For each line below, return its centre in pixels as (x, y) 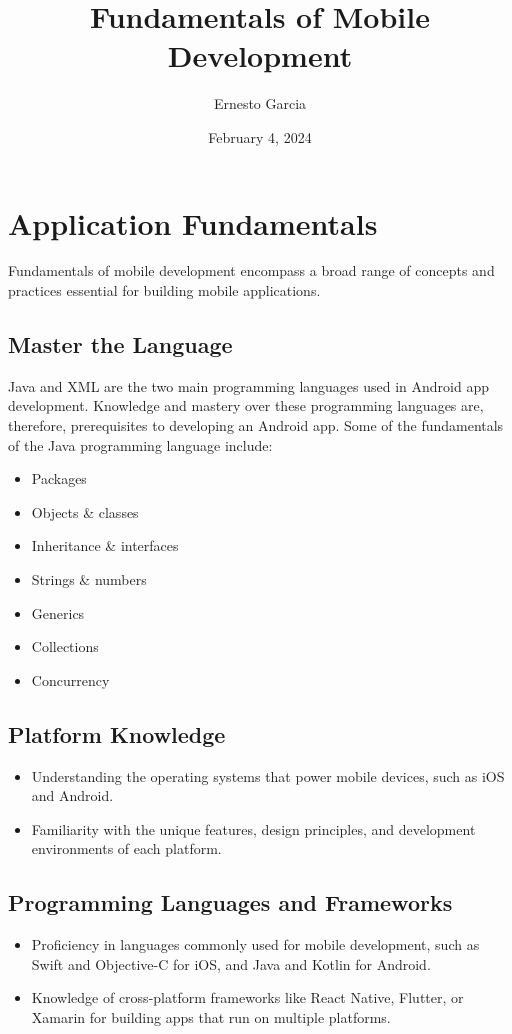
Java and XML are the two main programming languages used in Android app (248, 385)
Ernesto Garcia (260, 103)
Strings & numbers (89, 578)
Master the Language (120, 344)
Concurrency (70, 679)
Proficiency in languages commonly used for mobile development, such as (255, 944)
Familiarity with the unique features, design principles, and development (253, 828)
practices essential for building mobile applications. (164, 290)
